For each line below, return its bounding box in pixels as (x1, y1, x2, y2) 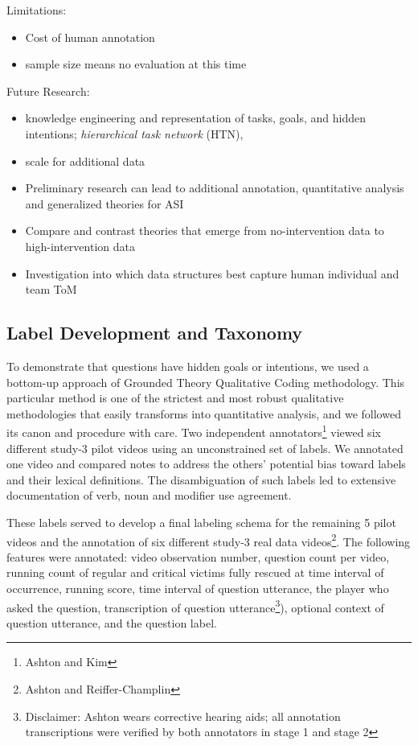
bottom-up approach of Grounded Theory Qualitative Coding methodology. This (6, 373, 405, 390)
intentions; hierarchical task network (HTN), (25, 125, 244, 142)
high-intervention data (25, 237, 135, 254)
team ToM (25, 281, 77, 298)
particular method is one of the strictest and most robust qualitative (6, 389, 344, 406)
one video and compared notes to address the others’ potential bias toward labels (6, 455, 406, 472)
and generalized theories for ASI (25, 195, 184, 212)
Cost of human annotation (25, 28, 155, 45)
